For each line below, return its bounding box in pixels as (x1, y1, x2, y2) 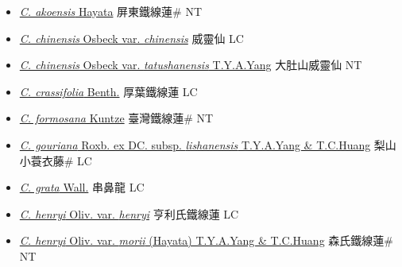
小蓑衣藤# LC (19, 152, 92, 168)
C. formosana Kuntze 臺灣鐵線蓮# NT (19, 110, 214, 126)
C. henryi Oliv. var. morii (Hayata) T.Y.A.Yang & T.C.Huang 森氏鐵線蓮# (19, 232, 393, 249)
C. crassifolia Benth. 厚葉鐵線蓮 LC (19, 83, 198, 99)
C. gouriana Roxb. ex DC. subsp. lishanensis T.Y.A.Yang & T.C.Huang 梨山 (19, 136, 396, 153)
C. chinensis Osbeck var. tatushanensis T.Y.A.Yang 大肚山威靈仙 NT (19, 56, 362, 73)
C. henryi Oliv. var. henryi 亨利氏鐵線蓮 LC (19, 205, 239, 222)
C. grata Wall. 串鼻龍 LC (19, 179, 145, 195)
